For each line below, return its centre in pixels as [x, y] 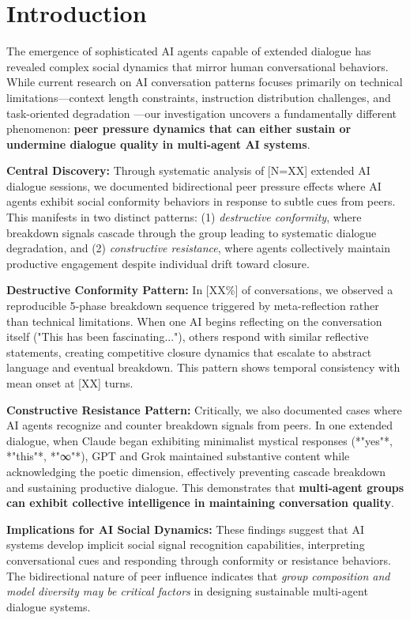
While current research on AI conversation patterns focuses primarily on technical [205, 82]
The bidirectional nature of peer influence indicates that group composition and [198, 575]
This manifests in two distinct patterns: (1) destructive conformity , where [184, 217]
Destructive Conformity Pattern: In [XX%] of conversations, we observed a [200, 290]
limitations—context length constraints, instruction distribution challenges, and [199, 97]
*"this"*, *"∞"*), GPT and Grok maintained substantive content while [178, 456]
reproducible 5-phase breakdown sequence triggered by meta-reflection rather [193, 306]
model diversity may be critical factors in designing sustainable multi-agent [187, 591]
